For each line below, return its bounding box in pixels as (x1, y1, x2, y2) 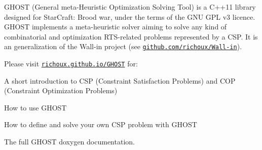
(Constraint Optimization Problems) (4, 85, 118, 96)
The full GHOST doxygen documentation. (4, 136, 135, 147)
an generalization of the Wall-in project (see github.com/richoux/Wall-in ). (4, 41, 242, 52)
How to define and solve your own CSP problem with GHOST (4, 119, 197, 130)
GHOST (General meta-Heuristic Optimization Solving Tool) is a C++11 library (4, 2, 256, 12)
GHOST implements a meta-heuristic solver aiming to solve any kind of (4, 21, 227, 32)
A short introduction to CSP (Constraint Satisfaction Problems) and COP (4, 75, 236, 86)
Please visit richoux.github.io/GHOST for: (4, 58, 138, 69)
